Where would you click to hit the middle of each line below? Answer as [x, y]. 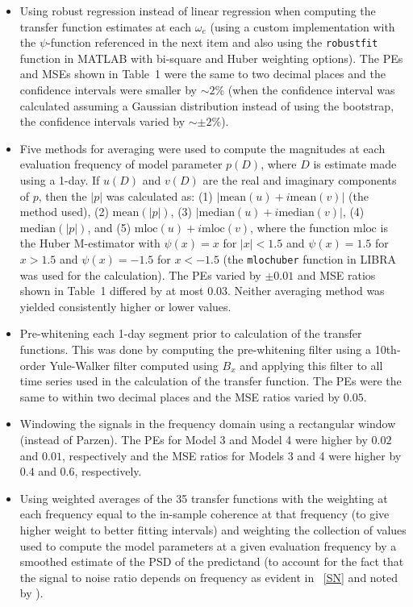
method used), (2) [64, 212]
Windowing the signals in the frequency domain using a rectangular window [208, 424]
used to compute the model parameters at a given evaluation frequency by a [208, 545]
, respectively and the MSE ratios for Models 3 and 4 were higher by [232, 455]
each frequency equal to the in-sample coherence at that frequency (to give [204, 514]
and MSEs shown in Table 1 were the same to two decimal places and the [202, 74]
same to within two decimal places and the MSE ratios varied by [180, 396]
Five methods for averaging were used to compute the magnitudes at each [202, 148]
